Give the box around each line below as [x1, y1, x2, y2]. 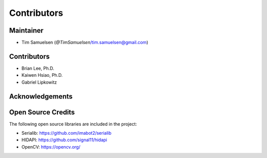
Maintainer [9, 26, 44, 35]
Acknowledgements [9, 92, 73, 101]
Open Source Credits [9, 108, 75, 116]
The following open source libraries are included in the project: [9, 121, 137, 127]
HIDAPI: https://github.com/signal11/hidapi [21, 137, 107, 143]
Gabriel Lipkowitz [21, 79, 57, 85]
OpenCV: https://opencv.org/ [21, 144, 81, 150]
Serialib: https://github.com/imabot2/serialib [21, 130, 112, 136]
